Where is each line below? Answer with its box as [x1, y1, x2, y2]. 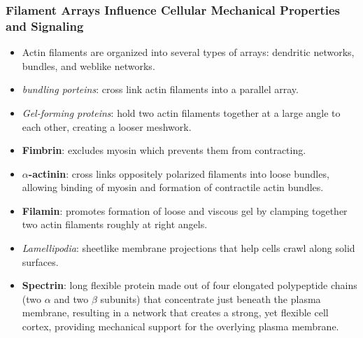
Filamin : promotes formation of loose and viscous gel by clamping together [22, 203, 348, 218]
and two [54, 291, 89, 306]
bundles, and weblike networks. [22, 58, 155, 73]
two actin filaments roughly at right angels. [22, 217, 208, 232]
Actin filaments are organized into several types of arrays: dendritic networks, [22, 45, 355, 59]
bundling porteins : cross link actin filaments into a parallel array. [22, 82, 299, 97]
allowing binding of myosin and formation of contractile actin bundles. [22, 180, 324, 195]
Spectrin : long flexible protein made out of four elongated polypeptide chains [22, 278, 357, 293]
